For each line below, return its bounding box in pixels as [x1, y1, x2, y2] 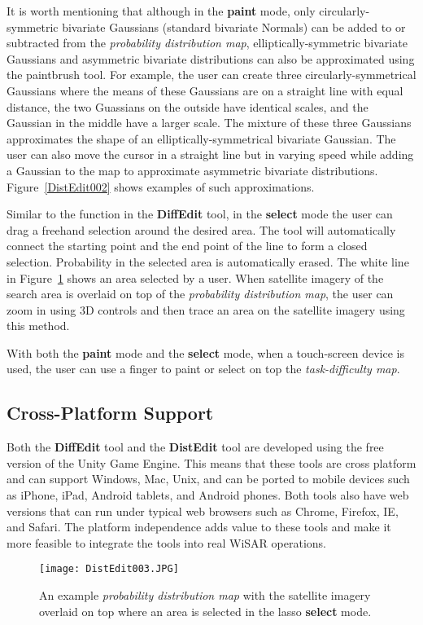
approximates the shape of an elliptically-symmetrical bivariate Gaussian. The [7, 130, 396, 147]
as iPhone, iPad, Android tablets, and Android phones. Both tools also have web [7, 486, 409, 504]
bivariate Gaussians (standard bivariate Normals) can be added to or [62, 18, 406, 35]
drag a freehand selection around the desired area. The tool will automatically [7, 221, 396, 238]
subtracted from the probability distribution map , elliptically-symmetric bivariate [7, 34, 408, 51]
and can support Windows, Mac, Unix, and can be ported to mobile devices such [7, 470, 410, 487]
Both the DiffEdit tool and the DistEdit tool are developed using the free [7, 438, 384, 456]
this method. [7, 317, 70, 334]
